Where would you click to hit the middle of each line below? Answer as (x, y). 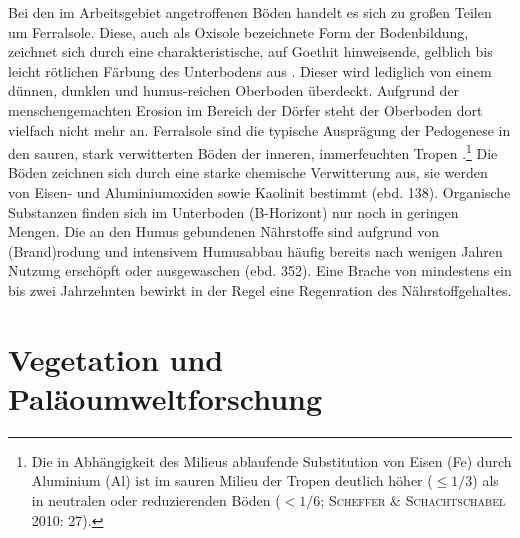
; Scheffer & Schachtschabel (413, 500)
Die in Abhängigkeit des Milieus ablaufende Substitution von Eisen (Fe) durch (271, 460)
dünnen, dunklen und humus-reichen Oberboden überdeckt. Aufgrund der (234, 90)
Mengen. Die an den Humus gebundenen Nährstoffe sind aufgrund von (224, 231)
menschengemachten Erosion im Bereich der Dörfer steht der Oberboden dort (245, 109)
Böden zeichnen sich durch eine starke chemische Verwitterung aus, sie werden (248, 172)
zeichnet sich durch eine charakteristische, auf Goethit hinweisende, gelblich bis (250, 51)
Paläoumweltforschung (165, 397)
